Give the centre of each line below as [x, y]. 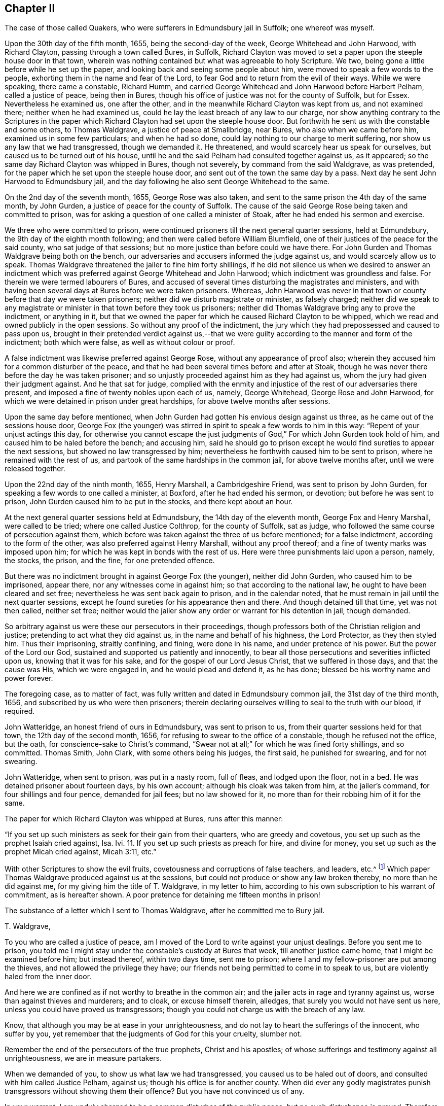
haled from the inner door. [48, 977]
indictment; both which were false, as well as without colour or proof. [120, 342]
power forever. [29, 678]
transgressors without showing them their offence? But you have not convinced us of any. [155, 1091]
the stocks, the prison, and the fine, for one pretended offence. [110, 561]
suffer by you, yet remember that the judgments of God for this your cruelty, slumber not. [153, 1034]
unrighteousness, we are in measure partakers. [83, 1058]
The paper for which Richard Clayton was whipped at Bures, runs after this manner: [144, 819]
